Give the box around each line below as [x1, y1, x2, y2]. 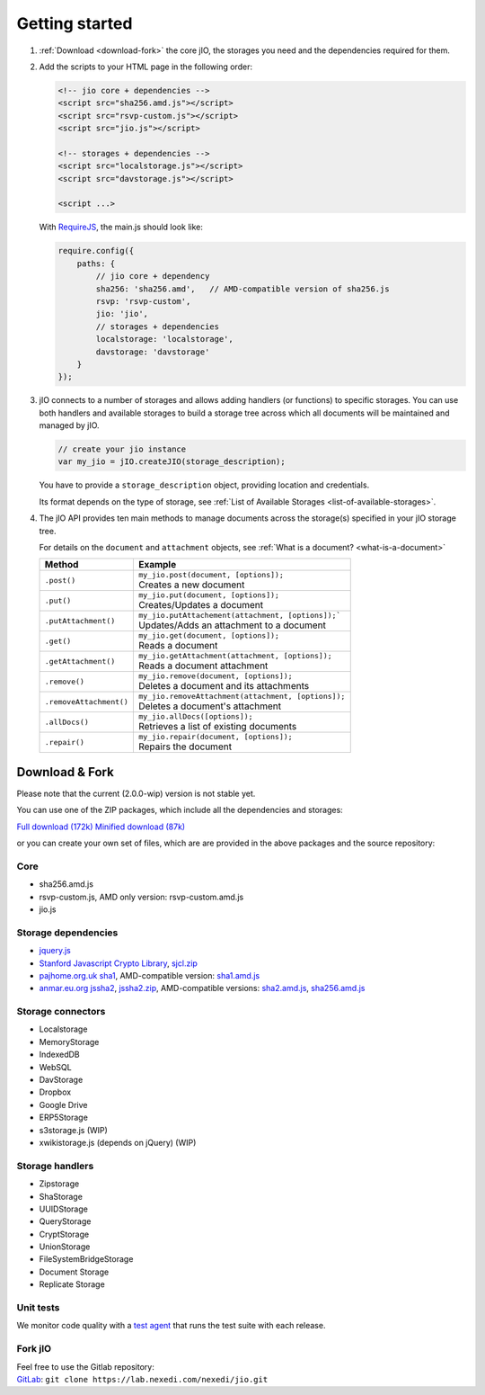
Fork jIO [16, 1343, 52, 1355]
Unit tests [16, 1301, 60, 1313]
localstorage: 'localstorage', [95, 334, 234, 344]
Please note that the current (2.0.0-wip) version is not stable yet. [16, 788, 256, 799]
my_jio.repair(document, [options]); [137, 732, 293, 742]
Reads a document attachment [137, 659, 269, 672]
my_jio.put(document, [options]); [137, 590, 280, 600]
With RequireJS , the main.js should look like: [39, 221, 204, 233]
